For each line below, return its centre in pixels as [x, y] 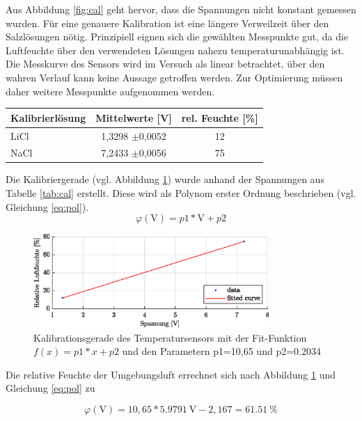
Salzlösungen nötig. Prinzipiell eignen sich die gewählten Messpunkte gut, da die [177, 37]
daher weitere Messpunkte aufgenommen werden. [110, 91]
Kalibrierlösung [48, 117]
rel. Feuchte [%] [220, 117]
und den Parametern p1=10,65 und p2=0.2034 [221, 351]
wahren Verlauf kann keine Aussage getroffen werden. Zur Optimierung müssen [174, 77]
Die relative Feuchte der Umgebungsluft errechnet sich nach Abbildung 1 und [171, 374]
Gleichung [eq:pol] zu [50, 388]
